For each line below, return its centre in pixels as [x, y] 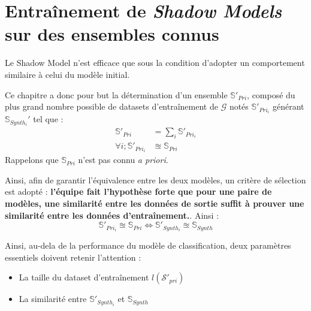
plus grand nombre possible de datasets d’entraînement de [111, 106]
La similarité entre [53, 299]
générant [288, 106]
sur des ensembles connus [112, 34]
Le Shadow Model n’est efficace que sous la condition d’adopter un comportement [155, 63]
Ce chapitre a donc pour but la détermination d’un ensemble [116, 94]
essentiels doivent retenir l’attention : [73, 257]
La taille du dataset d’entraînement [84, 277]
